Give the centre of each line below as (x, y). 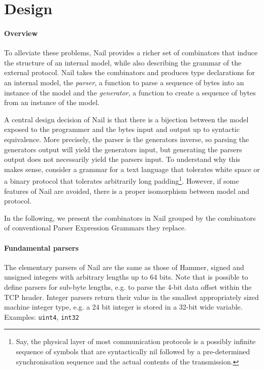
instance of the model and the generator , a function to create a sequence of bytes (130, 92)
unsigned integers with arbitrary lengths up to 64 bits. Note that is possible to (126, 277)
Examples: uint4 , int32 (42, 316)
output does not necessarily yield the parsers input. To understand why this (122, 159)
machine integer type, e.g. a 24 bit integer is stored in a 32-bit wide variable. (123, 307)
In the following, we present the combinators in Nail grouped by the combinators (130, 217)
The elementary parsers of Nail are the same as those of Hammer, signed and (124, 267)
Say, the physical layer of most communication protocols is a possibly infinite (136, 341)
